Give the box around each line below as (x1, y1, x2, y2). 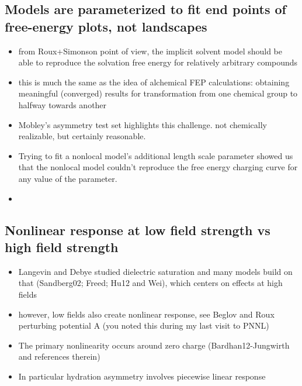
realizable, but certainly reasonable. (18, 130, 146, 142)
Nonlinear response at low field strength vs (5, 220, 270, 239)
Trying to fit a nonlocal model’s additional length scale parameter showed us (18, 149, 293, 161)
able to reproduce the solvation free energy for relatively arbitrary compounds (18, 56, 298, 68)
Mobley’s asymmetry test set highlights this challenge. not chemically (18, 118, 267, 130)
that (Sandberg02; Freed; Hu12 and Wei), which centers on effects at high (18, 277, 283, 289)
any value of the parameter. (18, 172, 117, 184)
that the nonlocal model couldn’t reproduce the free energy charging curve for (18, 161, 298, 173)
